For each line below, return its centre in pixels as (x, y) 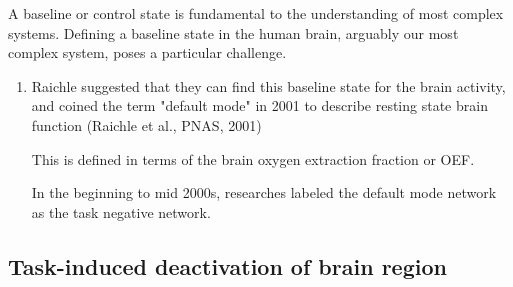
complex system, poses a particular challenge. (147, 52)
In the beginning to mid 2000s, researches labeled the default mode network (264, 192)
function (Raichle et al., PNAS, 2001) (146, 124)
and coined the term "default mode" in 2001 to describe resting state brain (259, 105)
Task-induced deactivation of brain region (227, 265)
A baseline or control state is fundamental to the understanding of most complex (256, 13)
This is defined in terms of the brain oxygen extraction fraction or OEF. (253, 158)
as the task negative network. (121, 211)
